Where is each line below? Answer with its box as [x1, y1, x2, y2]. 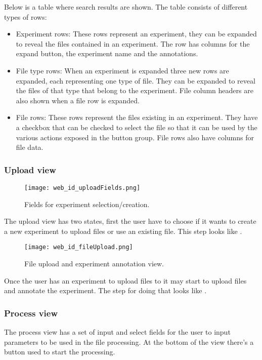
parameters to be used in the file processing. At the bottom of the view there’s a [4, 336, 254, 347]
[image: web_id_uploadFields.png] [24, 184, 141, 191]
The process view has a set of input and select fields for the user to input [4, 327, 231, 337]
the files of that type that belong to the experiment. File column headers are [16, 85, 253, 96]
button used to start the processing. [4, 346, 115, 357]
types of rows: [4, 11, 47, 22]
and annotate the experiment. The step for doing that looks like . [4, 285, 207, 296]
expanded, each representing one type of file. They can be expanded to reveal [16, 75, 255, 86]
